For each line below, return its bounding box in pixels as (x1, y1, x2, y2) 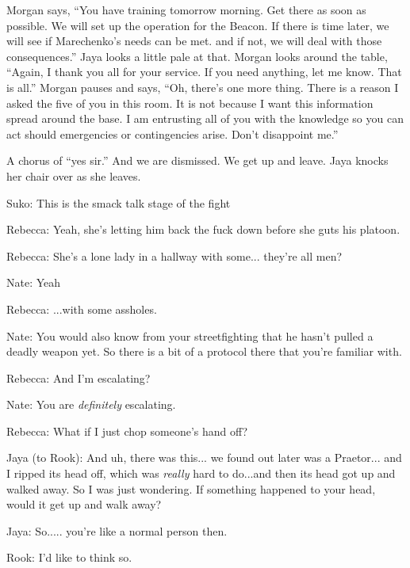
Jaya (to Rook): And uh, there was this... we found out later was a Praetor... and (6, 449, 402, 466)
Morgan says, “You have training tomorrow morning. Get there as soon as (6, 2, 366, 17)
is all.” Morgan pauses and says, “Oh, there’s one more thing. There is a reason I (6, 78, 399, 95)
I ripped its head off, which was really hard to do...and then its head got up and (6, 465, 396, 482)
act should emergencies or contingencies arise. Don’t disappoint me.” (6, 125, 339, 142)
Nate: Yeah (6, 274, 61, 291)
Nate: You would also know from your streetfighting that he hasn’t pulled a (6, 327, 374, 344)
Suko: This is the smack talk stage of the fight (6, 194, 231, 211)
